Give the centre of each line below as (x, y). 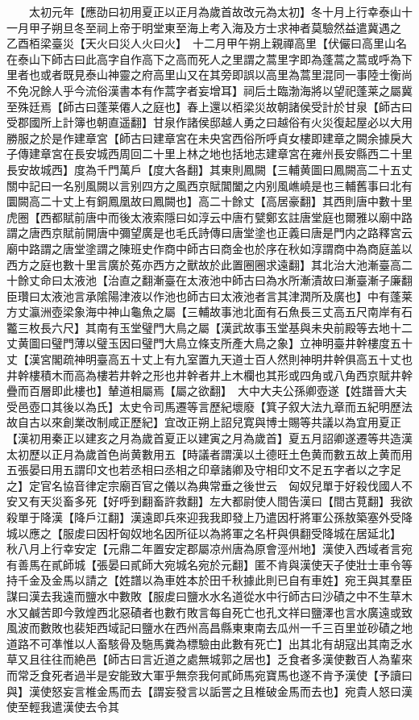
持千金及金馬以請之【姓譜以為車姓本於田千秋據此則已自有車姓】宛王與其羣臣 (209, 580)
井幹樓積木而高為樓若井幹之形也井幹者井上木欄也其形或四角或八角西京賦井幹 (209, 375)
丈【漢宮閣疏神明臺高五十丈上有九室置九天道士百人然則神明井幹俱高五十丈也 (209, 359)
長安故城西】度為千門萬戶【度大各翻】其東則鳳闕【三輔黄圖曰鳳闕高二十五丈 (209, 169)
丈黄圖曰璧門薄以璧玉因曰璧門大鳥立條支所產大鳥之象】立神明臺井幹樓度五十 (209, 343)
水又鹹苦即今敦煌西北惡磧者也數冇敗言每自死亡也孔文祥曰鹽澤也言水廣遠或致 (209, 612)
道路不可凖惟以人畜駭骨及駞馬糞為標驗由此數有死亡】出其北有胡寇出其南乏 (204, 643)
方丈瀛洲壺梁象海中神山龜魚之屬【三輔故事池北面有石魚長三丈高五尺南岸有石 (209, 312)
